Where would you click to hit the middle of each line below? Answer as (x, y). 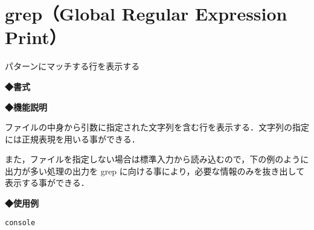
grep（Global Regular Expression (146, 14)
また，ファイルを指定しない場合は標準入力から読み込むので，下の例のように (157, 159)
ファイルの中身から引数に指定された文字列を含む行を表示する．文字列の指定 (157, 127)
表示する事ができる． (47, 183)
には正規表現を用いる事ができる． (72, 139)
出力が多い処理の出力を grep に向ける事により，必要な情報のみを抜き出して (155, 171)
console (20, 222)
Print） (36, 37)
